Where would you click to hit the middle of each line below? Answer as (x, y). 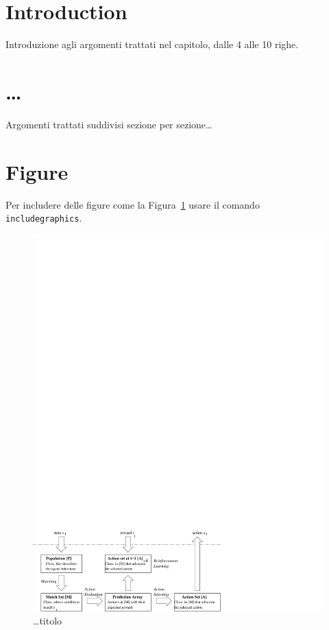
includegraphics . (44, 218)
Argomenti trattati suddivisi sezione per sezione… (109, 124)
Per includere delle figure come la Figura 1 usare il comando (133, 204)
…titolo (48, 621)
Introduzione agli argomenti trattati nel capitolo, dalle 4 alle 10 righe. (152, 44)
